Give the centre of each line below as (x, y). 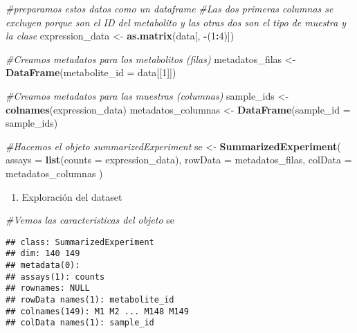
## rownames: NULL (48, 288)
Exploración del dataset (72, 196)
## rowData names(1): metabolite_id (90, 300)
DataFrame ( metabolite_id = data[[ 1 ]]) (91, 72)
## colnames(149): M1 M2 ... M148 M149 (97, 311)
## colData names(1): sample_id (80, 323)
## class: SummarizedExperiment (80, 242)
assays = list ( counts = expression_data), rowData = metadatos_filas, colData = (179, 160)
